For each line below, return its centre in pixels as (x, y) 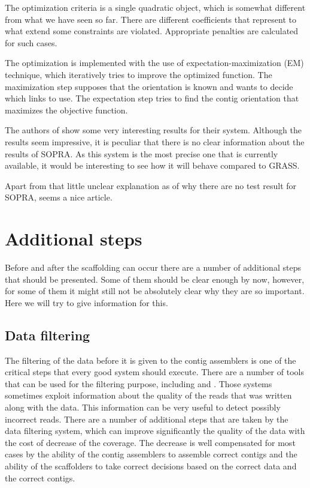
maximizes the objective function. (66, 110)
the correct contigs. (40, 477)
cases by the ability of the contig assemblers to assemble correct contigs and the (151, 454)
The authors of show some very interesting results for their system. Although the (153, 130)
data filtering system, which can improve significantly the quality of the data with (155, 431)
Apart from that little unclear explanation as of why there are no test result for (151, 185)
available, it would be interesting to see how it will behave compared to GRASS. (152, 165)
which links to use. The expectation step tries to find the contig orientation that (152, 98)
